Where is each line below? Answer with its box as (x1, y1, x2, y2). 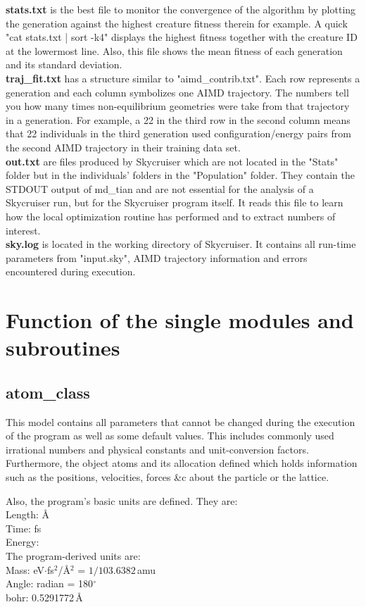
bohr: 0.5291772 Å (6, 589, 83, 604)
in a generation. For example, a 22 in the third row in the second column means (6, 112, 351, 127)
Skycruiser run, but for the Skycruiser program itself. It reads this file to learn (6, 195, 343, 210)
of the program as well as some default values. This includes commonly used (6, 428, 334, 443)
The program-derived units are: (6, 548, 141, 563)
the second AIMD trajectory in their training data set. (6, 139, 241, 154)
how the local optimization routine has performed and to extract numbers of (6, 208, 336, 223)
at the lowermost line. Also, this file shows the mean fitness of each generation (6, 43, 343, 58)
